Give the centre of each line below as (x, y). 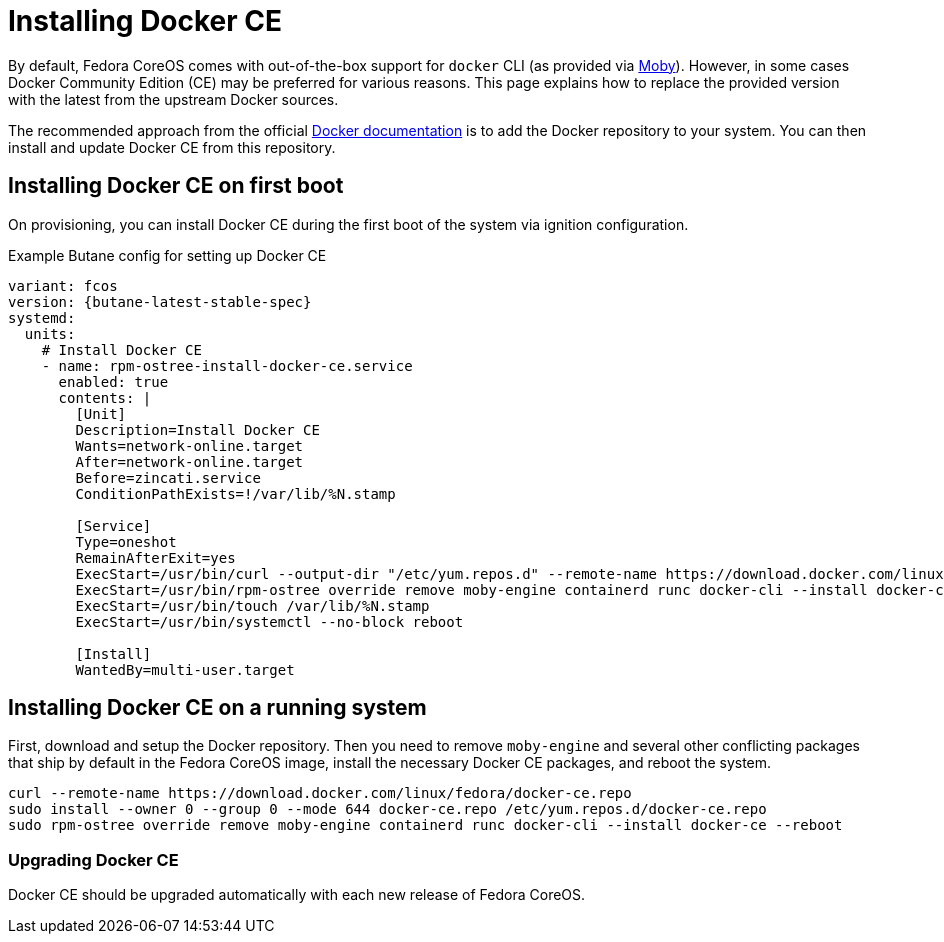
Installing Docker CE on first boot (176, 186)
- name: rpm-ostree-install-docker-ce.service (227, 365)
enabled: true (113, 381)
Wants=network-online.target (189, 445)
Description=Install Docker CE (197, 429)
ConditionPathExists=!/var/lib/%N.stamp (235, 493)
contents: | (105, 397)
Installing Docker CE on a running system (217, 708)
